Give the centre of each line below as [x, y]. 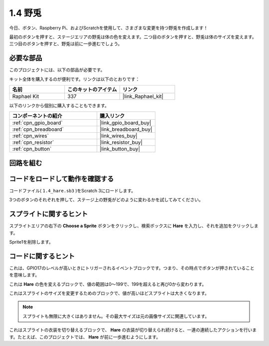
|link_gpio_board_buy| [126, 123]
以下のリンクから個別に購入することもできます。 [59, 106]
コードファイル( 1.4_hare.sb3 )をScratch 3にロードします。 [72, 190]
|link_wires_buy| [119, 136]
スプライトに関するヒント [49, 214]
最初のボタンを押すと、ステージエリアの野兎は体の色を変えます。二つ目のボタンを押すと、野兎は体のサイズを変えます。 [133, 37]
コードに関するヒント [42, 256]
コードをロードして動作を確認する [62, 179]
